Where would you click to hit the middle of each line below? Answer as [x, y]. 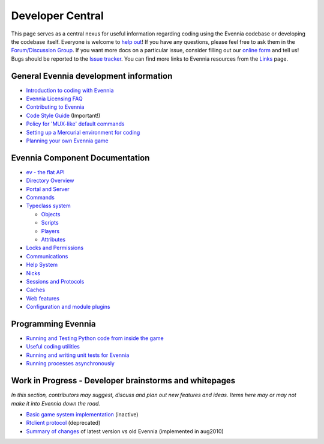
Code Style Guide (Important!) [63, 115]
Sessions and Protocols [55, 281]
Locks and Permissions [55, 248]
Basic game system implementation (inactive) [82, 414]
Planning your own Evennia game [67, 141]
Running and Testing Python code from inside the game [95, 338]
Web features [43, 298]
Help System [42, 265]
